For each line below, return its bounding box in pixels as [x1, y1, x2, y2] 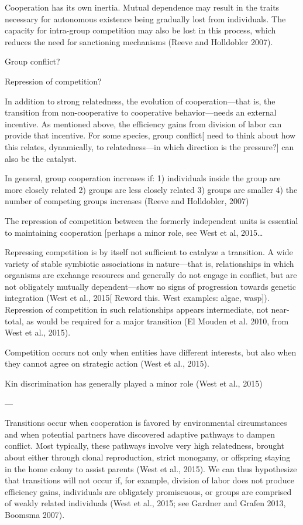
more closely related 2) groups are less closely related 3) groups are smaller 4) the [5, 183, 298, 195]
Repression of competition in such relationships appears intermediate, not [5, 303, 268, 316]
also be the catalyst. [5, 152, 77, 164]
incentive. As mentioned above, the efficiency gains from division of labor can [5, 117, 282, 130]
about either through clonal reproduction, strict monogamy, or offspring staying [5, 451, 291, 463]
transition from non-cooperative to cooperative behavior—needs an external [5, 106, 277, 118]
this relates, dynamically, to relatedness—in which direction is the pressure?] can [5, 140, 294, 153]
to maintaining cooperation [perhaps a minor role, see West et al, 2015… [5, 226, 263, 238]
